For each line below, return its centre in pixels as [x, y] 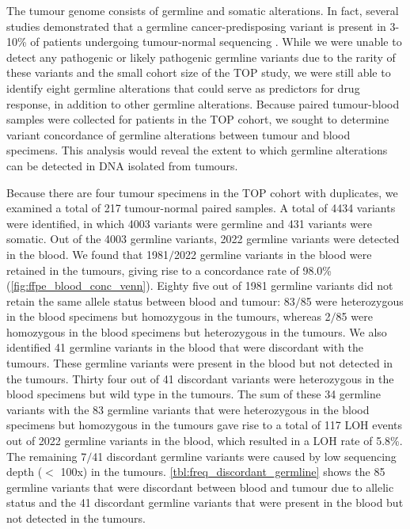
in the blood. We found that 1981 [87, 254]
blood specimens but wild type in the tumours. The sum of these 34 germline [194, 394]
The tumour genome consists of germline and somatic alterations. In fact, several [203, 10]
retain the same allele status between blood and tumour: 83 [151, 301]
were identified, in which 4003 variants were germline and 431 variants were [189, 223]
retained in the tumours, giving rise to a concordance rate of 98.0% [169, 270]
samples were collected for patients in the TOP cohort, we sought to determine [198, 119]
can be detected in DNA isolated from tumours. [122, 165]
